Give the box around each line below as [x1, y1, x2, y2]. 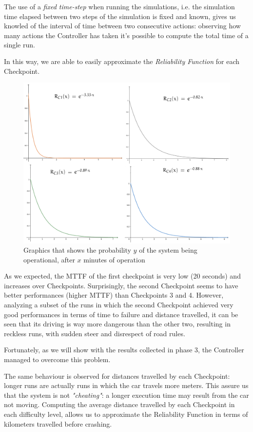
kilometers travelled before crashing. [4, 418, 112, 429]
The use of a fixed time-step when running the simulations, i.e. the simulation [4, 1, 235, 11]
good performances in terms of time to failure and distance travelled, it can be [4, 309, 238, 319]
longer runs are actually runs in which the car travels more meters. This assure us [4, 380, 249, 390]
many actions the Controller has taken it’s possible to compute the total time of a [4, 30, 249, 40]
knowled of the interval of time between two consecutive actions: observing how [4, 21, 241, 31]
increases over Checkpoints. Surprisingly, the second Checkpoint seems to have [4, 280, 238, 290]
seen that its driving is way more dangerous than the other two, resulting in [4, 319, 231, 329]
